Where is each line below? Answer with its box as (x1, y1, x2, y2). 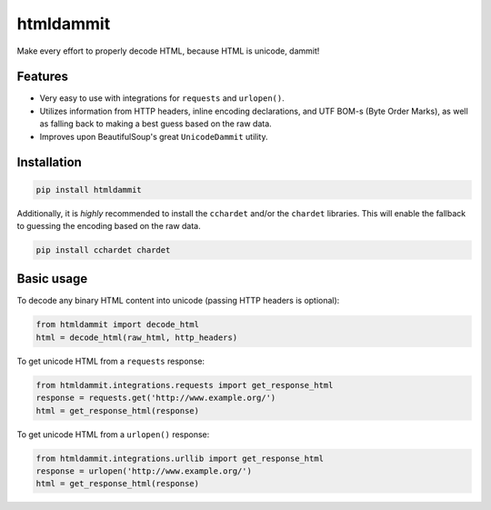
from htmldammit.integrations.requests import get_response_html (35, 380, 334, 390)
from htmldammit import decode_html (35, 319, 200, 330)
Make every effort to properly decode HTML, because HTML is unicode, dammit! (16, 45, 320, 56)
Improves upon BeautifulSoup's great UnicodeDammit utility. (39, 131, 268, 142)
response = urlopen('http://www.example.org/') (35, 465, 252, 476)
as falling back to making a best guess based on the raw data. (39, 118, 272, 129)
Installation (16, 155, 82, 170)
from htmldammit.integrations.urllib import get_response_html (35, 453, 325, 464)
